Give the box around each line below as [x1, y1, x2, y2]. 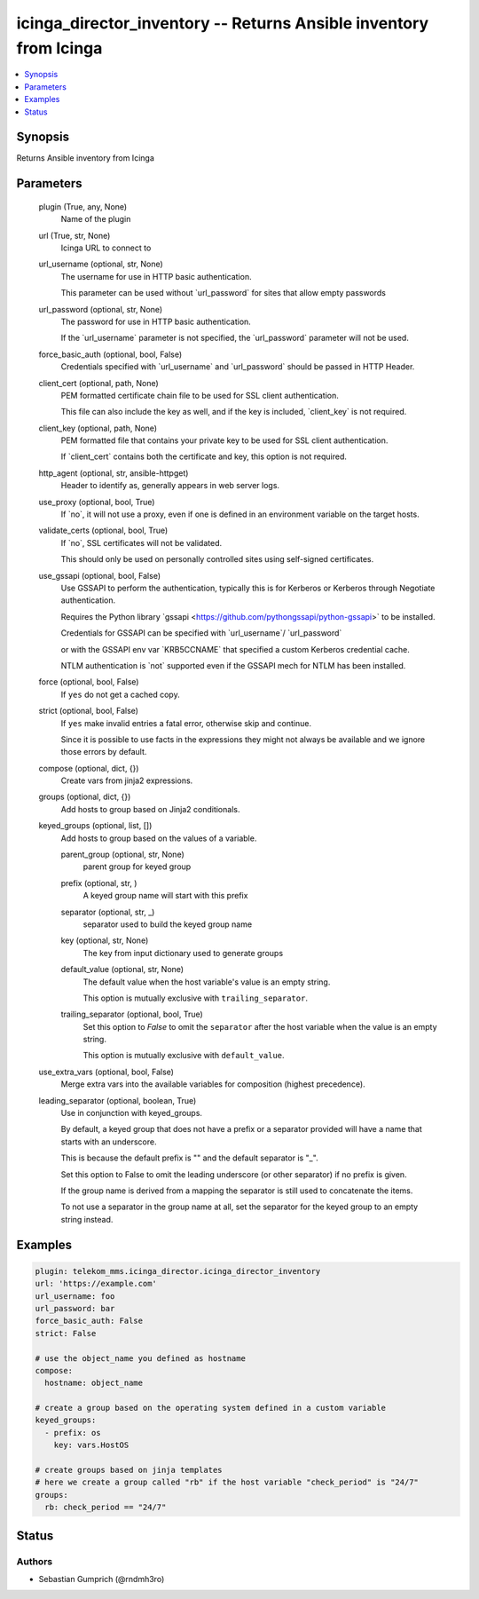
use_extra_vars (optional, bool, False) [38, 1066, 175, 1077]
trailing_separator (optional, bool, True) [60, 1009, 203, 1020]
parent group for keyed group [82, 861, 192, 872]
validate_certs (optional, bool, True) [38, 525, 169, 536]
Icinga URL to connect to [60, 242, 152, 253]
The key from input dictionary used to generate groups [82, 947, 284, 958]
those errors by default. [60, 747, 147, 757]
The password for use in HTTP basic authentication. [60, 316, 252, 327]
